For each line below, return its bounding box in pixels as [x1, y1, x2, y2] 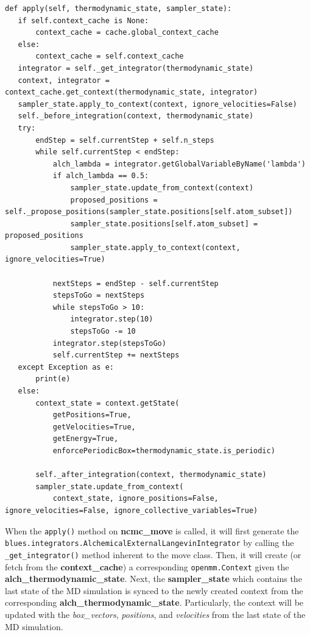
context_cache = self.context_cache [35, 52, 184, 61]
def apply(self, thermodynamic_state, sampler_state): [5, 4, 232, 13]
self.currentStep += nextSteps [52, 351, 180, 360]
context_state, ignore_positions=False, [52, 494, 219, 503]
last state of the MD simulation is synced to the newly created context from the [5, 584, 303, 597]
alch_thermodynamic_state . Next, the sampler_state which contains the [5, 572, 302, 585]
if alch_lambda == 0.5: [52, 171, 149, 181]
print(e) [35, 375, 71, 384]
